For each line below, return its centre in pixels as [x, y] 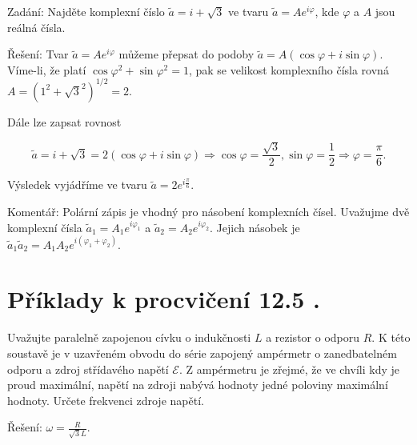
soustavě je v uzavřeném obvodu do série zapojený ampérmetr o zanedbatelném [202, 353]
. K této [391, 337]
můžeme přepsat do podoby [186, 54]
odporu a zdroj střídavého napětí [88, 369]
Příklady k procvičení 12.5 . [164, 299]
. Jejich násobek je [255, 227]
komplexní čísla [45, 227]
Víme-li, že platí [47, 69]
